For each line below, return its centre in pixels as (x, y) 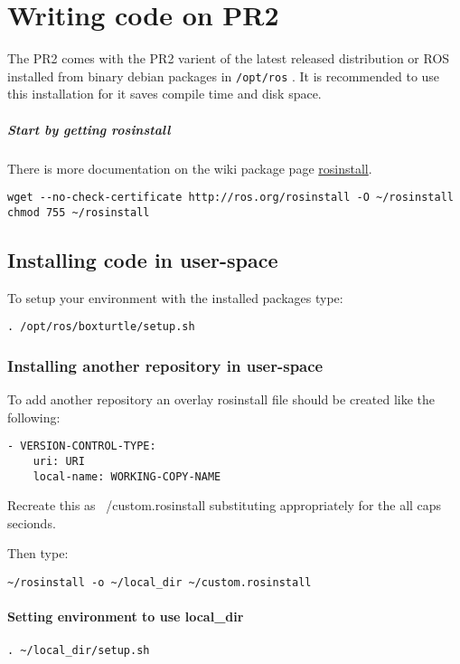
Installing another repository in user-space (165, 365)
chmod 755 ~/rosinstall (79, 212)
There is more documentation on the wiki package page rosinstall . (190, 168)
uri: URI (59, 461)
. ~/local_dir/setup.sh (79, 650)
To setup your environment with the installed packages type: (175, 297)
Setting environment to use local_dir (126, 617)
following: (34, 417)
